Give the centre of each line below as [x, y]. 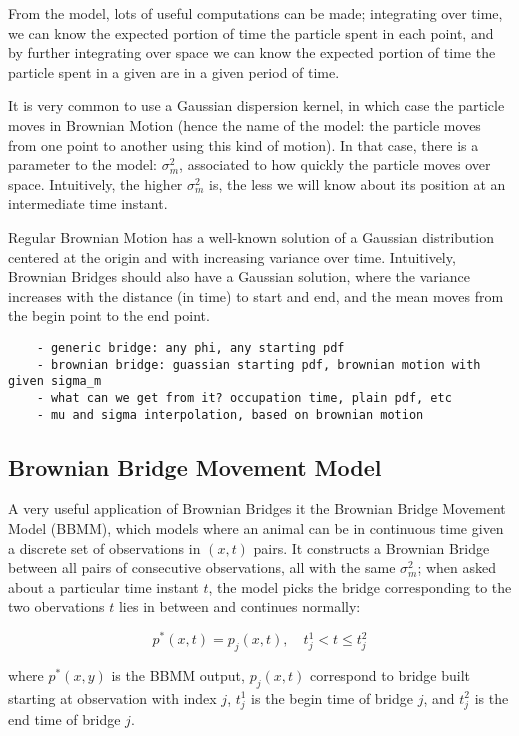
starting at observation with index [112, 697]
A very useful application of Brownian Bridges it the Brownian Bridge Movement [257, 508]
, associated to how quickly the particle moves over [335, 164]
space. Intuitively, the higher [95, 183]
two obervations [56, 606]
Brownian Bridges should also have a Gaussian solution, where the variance [239, 276]
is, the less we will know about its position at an [357, 183]
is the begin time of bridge [332, 697]
